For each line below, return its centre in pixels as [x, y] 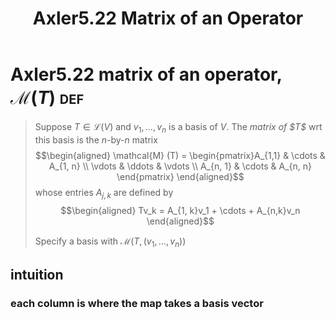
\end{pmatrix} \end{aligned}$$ [180, 176]
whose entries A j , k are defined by [104, 193]
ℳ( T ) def [47, 98]
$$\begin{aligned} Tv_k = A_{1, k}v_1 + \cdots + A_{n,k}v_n [180, 210]
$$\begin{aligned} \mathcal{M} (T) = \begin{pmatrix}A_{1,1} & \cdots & [180, 155]
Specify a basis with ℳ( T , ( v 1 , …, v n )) [110, 242]
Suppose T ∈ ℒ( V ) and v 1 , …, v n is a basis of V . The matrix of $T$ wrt [178, 127]
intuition [37, 274]
